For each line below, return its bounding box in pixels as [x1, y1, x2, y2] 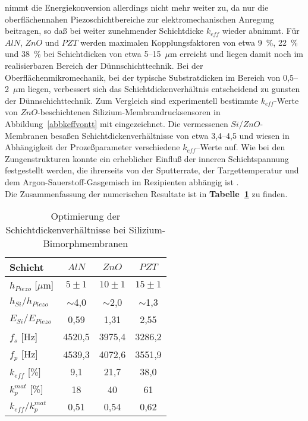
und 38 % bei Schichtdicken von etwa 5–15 [5, 48, 161, 60]
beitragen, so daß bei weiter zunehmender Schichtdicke [5, 24, 204, 37]
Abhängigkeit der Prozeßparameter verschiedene [5, 141, 180, 153]
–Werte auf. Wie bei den [196, 141, 285, 153]
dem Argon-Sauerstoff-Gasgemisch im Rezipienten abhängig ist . [5, 175, 239, 188]
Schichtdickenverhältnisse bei [5, 223, 126, 237]
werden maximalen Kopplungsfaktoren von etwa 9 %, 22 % [80, 36, 298, 48]
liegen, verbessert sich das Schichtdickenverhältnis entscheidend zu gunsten [27, 83, 300, 95]
